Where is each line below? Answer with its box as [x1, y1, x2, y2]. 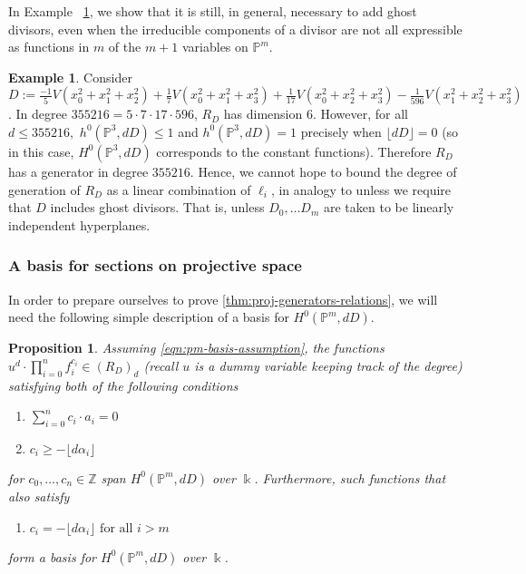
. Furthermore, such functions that [254, 468, 446, 487]
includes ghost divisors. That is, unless [50, 198, 265, 217]
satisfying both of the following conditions [8, 375, 239, 394]
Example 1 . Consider [8, 67, 132, 86]
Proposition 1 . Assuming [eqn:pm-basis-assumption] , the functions [8, 338, 385, 357]
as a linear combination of [106, 180, 251, 199]
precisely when [300, 122, 382, 141]
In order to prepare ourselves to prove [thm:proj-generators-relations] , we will [8, 289, 438, 308]
